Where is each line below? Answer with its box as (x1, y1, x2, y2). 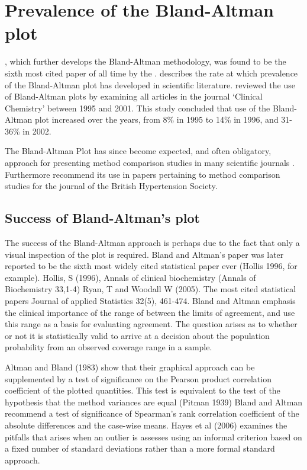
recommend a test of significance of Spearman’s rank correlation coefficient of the (5, 407, 299, 420)
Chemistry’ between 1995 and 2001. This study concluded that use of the (5, 101, 270, 114)
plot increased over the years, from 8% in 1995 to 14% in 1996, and (34, 113, 279, 126)
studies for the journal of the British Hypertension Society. (5, 180, 218, 192)
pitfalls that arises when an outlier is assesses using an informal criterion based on (5, 430, 302, 443)
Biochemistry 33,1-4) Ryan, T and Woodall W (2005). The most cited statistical (5, 283, 296, 295)
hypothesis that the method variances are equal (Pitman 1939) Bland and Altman (5, 395, 303, 408)
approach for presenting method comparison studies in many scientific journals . (5, 156, 295, 169)
